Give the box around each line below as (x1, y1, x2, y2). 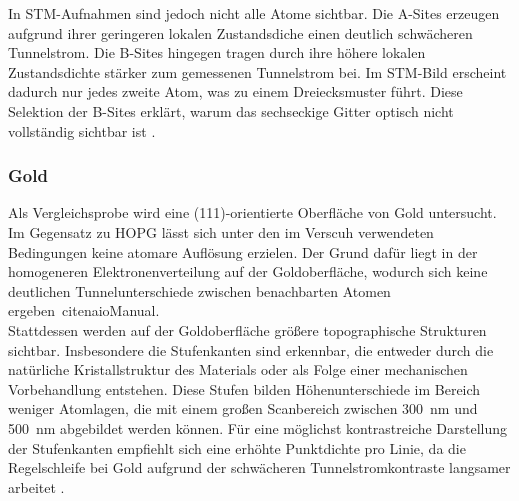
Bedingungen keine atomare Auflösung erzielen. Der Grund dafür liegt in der (8, 241, 478, 262)
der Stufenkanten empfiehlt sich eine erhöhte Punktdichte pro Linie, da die (8, 437, 466, 458)
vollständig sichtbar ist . (8, 120, 156, 141)
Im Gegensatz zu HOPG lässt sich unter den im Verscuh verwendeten (8, 221, 434, 242)
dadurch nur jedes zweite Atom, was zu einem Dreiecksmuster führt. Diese (8, 81, 463, 102)
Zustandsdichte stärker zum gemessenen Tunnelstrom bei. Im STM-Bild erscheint (8, 61, 507, 82)
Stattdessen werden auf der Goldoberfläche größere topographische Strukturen (8, 319, 487, 340)
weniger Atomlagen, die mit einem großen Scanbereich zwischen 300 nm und (8, 398, 478, 419)
